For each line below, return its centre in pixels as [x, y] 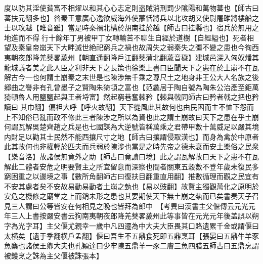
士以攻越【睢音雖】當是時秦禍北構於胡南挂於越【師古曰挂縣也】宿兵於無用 [128, 28]
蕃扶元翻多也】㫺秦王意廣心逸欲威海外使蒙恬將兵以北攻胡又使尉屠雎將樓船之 [131, 17]
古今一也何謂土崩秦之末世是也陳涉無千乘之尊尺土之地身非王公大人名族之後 [135, 77]
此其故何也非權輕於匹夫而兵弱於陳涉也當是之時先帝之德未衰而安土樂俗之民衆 [131, 146]
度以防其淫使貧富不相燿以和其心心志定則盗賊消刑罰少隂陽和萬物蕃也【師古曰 [131, 8]
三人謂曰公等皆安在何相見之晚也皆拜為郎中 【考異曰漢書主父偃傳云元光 [129, 206]
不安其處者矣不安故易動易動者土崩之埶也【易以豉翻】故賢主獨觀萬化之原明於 [131, 186]
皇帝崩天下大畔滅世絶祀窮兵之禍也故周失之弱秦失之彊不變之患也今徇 [138, 47]
